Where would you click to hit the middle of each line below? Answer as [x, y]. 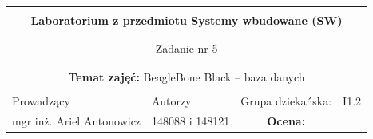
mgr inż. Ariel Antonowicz [77, 120]
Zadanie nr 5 [186, 48]
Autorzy [172, 100]
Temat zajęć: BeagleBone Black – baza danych [186, 76]
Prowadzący [41, 100]
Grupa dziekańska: [286, 100]
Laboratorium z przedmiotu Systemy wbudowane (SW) [186, 20]
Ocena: [286, 120]
